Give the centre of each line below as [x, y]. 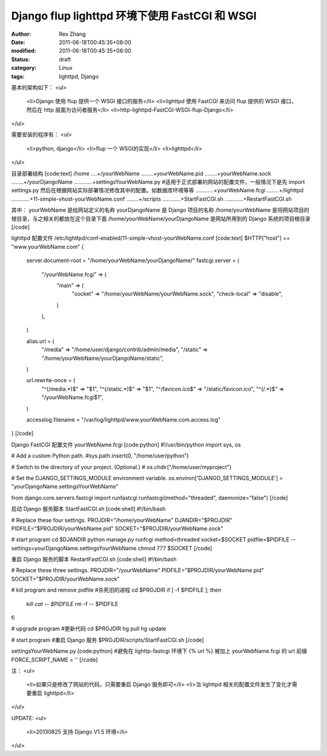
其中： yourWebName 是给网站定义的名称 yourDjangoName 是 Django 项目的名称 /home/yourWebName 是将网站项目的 [160, 210]
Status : [21, 59]
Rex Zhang [72, 34]
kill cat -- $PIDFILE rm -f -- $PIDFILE [72, 604]
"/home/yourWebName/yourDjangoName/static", [103, 358]
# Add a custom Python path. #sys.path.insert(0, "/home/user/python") [100, 456]
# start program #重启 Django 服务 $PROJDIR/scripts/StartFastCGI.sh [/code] [107, 640]
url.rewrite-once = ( [51, 380]
